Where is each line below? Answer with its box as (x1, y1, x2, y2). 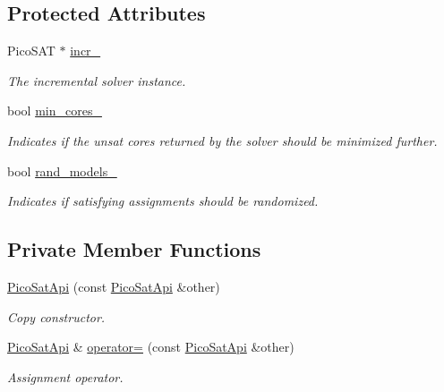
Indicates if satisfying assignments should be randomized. (7, 192, 319, 210)
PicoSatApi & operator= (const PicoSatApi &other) (7, 337, 295, 356)
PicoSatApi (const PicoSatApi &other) (7, 277, 220, 295)
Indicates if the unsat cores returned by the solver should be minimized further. (7, 131, 438, 149)
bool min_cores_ (7, 101, 102, 120)
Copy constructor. (7, 307, 106, 326)
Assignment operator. (7, 367, 124, 386)
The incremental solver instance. (7, 71, 186, 89)
